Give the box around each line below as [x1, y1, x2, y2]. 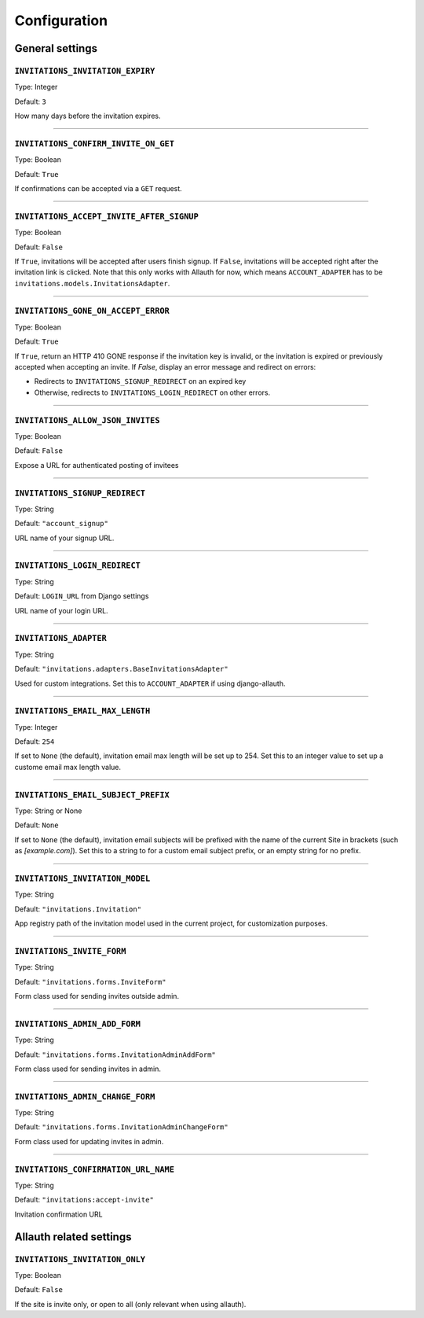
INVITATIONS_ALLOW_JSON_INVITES [14, 415, 160, 425]
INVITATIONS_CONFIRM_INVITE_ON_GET [14, 138, 175, 149]
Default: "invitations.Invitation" [14, 904, 141, 914]
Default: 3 [14, 97, 46, 106]
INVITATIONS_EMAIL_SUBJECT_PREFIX [14, 790, 170, 800]
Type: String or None [14, 806, 82, 815]
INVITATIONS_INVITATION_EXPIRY [14, 65, 155, 76]
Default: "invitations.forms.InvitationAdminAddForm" [14, 1050, 216, 1059]
